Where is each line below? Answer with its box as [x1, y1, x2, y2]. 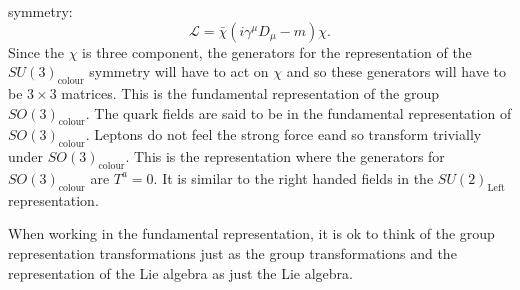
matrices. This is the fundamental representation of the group [61, 82, 439, 103]
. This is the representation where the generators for [125, 146, 445, 167]
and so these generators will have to [286, 61, 506, 82]
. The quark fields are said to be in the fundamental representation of [85, 102, 512, 123]
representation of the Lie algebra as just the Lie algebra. [8, 262, 353, 283]
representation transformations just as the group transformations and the [8, 242, 457, 263]
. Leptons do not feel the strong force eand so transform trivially [85, 124, 482, 145]
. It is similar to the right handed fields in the [153, 167, 434, 188]
